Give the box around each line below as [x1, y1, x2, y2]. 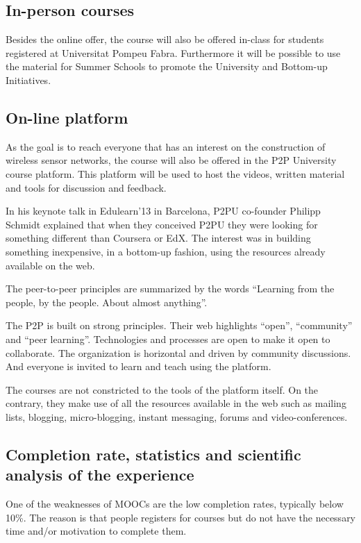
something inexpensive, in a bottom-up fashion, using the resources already [6, 244, 326, 258]
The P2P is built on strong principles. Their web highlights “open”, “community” [6, 318, 353, 333]
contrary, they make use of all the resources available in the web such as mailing [6, 396, 346, 410]
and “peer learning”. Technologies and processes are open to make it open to [6, 331, 330, 346]
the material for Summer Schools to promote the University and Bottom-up [6, 59, 328, 74]
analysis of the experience [6, 464, 194, 485]
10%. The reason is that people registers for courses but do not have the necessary [6, 510, 356, 524]
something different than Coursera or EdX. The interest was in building [6, 231, 311, 245]
